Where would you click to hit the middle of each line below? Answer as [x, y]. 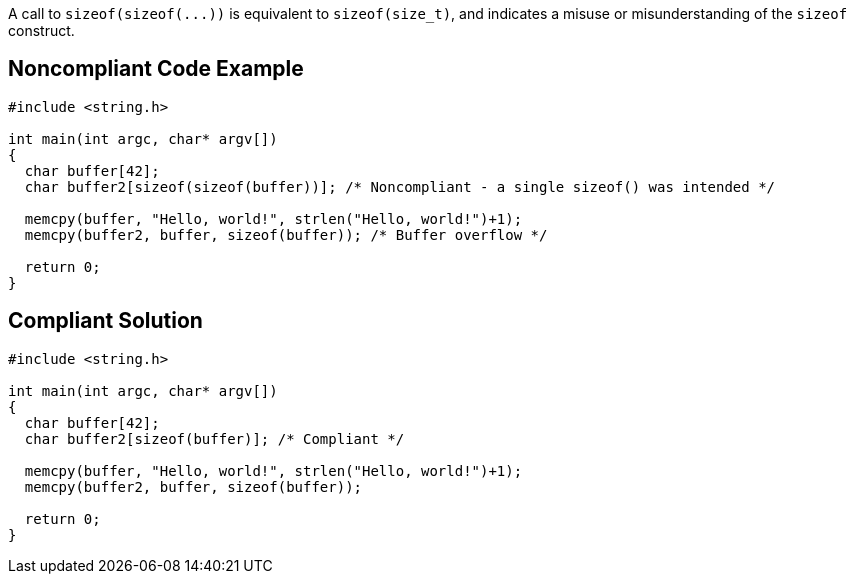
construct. [41, 30]
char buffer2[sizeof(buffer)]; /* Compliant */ [214, 438]
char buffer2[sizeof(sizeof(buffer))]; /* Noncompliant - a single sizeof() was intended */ [400, 186]
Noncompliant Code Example [156, 69]
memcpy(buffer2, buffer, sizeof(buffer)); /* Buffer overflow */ [286, 234]
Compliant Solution [105, 321]
